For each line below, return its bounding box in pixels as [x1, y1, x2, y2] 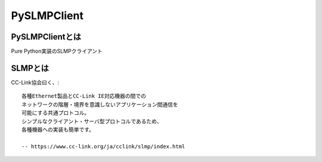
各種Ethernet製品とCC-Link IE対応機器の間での [21, 93, 146, 100]
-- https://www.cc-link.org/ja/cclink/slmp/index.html [21, 143, 185, 149]
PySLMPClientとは [11, 32, 82, 42]
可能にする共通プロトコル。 [21, 109, 90, 117]
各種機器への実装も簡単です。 [21, 126, 95, 133]
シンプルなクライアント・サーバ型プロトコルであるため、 [21, 118, 162, 125]
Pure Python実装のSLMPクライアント [11, 48, 103, 55]
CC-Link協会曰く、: [11, 78, 60, 86]
